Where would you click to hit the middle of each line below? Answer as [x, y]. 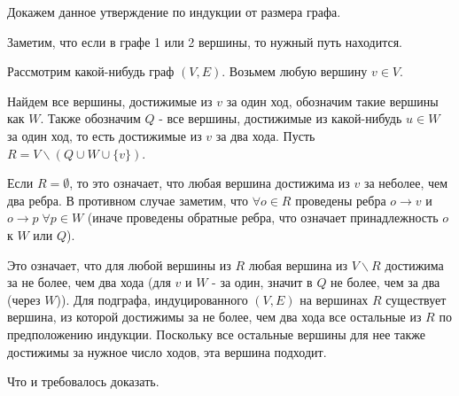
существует [416, 299]
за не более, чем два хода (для [89, 282]
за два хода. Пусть [265, 135]
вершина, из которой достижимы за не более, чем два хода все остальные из [214, 317]
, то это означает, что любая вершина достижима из [210, 183]
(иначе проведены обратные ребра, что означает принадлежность [263, 217]
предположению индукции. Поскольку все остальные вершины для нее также [217, 334]
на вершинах [334, 299]
